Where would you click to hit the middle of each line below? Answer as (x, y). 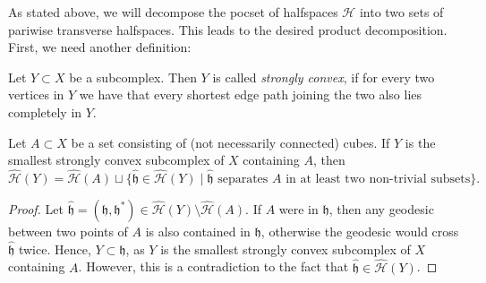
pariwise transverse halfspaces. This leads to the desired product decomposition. (228, 29)
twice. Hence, (55, 249)
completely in (45, 111)
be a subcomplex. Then (133, 77)
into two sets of (401, 12)
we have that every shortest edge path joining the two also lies (251, 94)
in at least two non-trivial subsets (378, 179)
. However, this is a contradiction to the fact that (213, 266)
